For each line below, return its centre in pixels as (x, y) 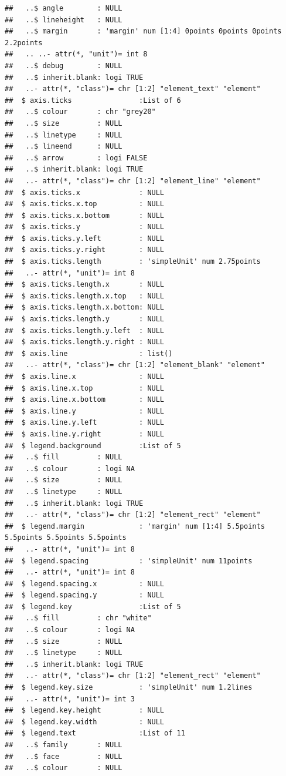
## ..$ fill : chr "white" (78, 618)
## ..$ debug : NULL (64, 65)
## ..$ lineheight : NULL (64, 20)
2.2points (24, 43)
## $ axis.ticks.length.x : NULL (85, 285)
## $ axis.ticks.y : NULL (85, 227)
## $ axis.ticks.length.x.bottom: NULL (85, 308)
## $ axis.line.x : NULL (85, 377)
